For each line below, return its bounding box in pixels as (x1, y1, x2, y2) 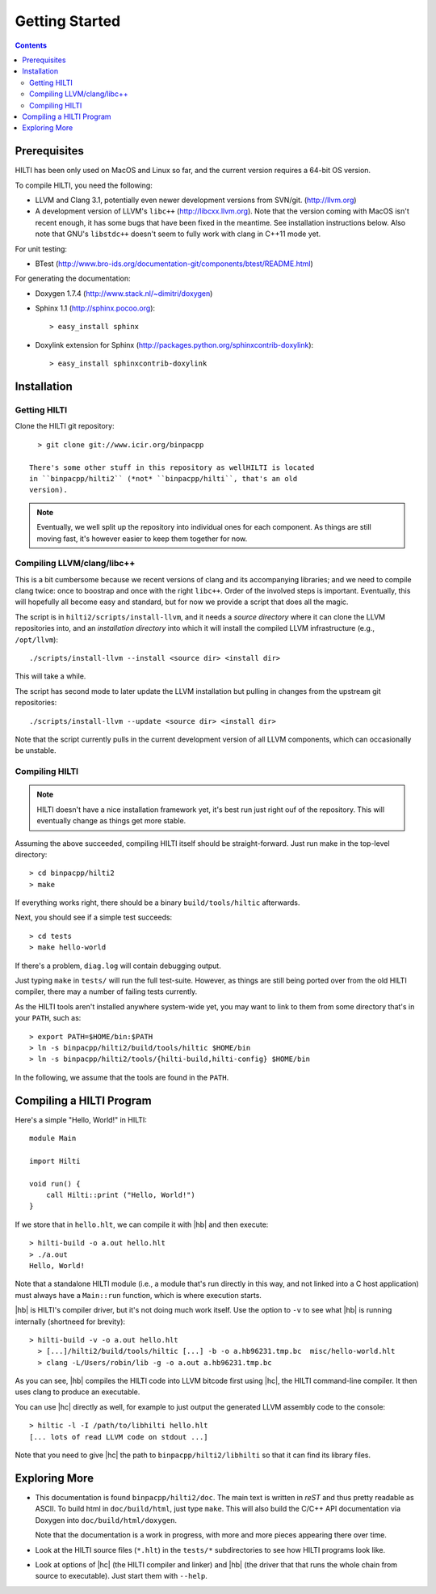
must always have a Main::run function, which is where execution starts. (15, 1290, 262, 1300)
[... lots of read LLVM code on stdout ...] (29, 1432, 209, 1441)
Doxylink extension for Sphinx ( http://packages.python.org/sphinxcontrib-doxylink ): (35, 340, 314, 349)
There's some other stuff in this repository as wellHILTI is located (29, 463, 315, 472)
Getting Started (15, 12, 121, 30)
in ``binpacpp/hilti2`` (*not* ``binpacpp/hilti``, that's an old (29, 474, 298, 483)
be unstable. (15, 746, 57, 755)
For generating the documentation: (15, 273, 131, 283)
